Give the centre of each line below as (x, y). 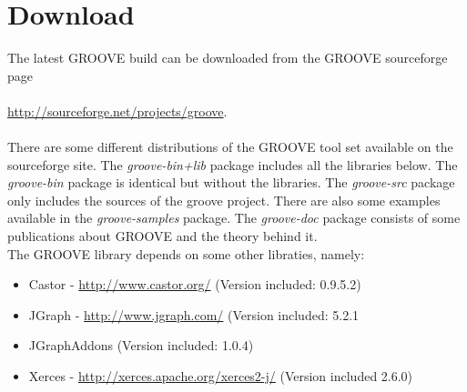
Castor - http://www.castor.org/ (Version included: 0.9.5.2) (195, 284)
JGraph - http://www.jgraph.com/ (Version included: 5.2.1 (194, 314)
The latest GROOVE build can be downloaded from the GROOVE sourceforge (228, 58)
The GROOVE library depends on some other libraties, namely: (186, 253)
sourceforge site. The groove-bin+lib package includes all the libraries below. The (233, 164)
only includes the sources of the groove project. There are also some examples (224, 200)
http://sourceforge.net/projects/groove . (117, 111)
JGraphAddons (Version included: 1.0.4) (141, 345)
